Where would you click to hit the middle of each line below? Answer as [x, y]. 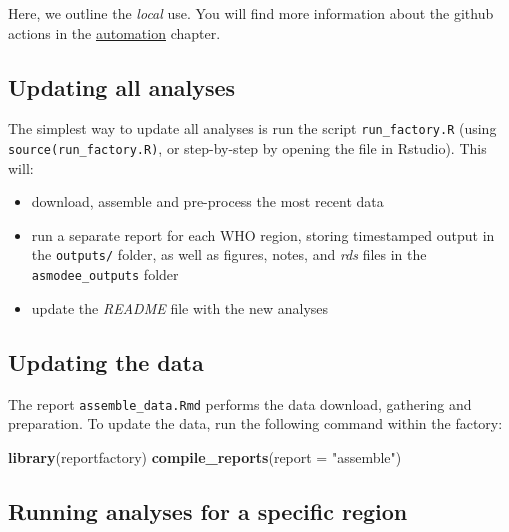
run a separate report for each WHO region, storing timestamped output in [263, 234]
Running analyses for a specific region [208, 510]
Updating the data [106, 361]
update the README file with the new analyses [180, 307]
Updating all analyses [122, 86]
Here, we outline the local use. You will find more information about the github [251, 13]
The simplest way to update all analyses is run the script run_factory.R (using [252, 128]
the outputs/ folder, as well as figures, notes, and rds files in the [229, 254]
